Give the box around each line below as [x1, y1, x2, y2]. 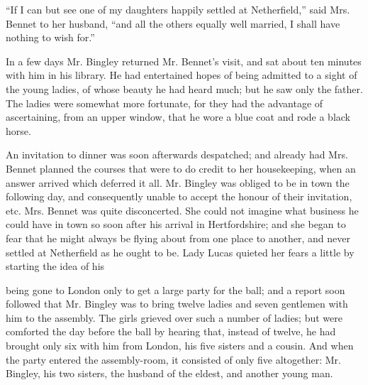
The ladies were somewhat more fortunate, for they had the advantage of [6, 95, 323, 110]
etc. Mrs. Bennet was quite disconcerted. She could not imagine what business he [6, 202, 359, 217]
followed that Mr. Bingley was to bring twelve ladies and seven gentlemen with [6, 296, 348, 311]
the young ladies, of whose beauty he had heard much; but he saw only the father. [6, 81, 363, 96]
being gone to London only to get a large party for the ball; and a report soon [6, 282, 345, 297]
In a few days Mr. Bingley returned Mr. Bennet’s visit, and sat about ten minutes [6, 53, 362, 68]
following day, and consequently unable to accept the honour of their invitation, [6, 189, 352, 204]
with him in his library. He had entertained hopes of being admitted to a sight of [6, 67, 357, 82]
